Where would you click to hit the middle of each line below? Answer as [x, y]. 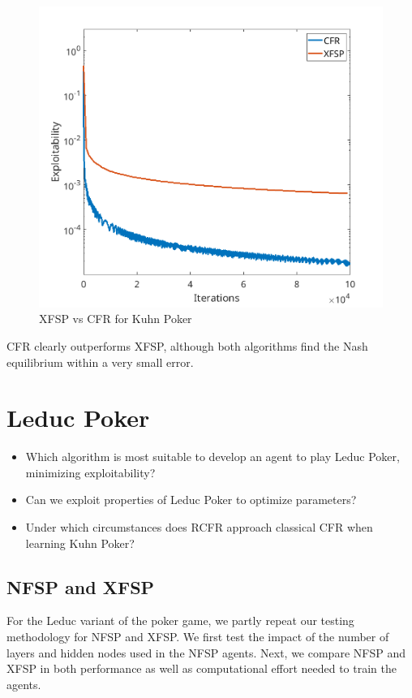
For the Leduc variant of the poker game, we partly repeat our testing [180, 620]
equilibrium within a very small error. [100, 362]
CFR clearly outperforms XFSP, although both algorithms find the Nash [187, 345]
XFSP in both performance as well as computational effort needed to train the [202, 668]
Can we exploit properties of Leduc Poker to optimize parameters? [191, 500]
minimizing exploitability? [90, 472]
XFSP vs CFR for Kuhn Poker [116, 319]
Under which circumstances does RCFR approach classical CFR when [199, 527]
